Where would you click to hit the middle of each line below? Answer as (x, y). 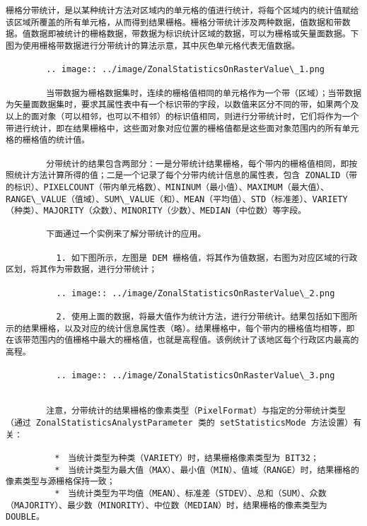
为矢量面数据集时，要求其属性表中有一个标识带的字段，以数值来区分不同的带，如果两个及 (182, 105)
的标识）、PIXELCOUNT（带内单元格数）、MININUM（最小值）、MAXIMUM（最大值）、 (168, 187)
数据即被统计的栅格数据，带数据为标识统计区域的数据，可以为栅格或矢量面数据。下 (195, 34)
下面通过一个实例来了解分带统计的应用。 (126, 234)
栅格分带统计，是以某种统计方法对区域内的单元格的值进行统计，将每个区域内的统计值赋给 (182, 11)
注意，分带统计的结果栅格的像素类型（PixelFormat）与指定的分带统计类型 (196, 411)
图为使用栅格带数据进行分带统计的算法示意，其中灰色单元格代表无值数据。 (153, 46)
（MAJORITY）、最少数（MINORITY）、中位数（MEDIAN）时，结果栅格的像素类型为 (167, 505)
